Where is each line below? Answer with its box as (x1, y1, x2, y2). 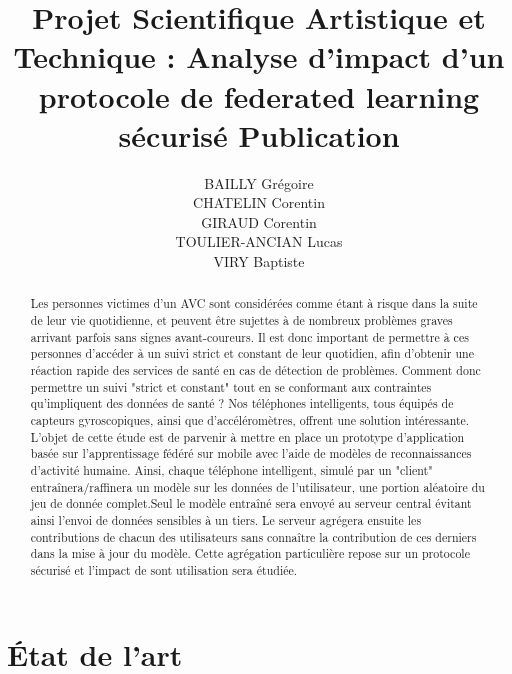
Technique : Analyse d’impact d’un (13, 36, 505, 77)
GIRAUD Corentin (201, 211, 317, 232)
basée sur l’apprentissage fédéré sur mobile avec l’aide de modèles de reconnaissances (30, 445, 472, 462)
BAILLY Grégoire (204, 172, 314, 193)
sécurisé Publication (118, 114, 400, 155)
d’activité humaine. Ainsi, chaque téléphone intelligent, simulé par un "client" (30, 462, 433, 479)
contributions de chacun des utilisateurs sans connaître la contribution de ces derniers (30, 528, 477, 545)
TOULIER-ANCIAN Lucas (175, 231, 343, 252)
